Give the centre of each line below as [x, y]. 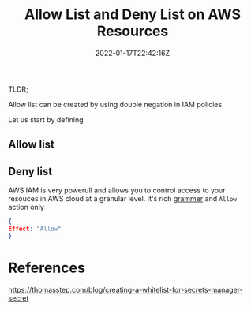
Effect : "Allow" [35, 229]
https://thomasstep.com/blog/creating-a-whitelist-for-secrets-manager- [126, 289]
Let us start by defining [46, 119]
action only [26, 207]
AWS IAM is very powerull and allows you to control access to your [117, 190]
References [47, 268]
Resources [133, 31]
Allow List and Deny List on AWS [133, 15]
